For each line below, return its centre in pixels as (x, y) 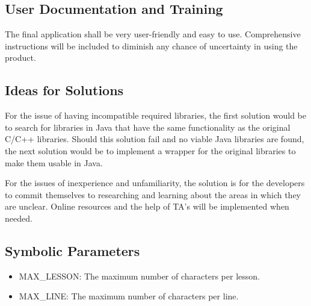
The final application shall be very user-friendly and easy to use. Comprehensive (153, 34)
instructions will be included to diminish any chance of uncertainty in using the (151, 45)
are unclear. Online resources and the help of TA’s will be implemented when (147, 206)
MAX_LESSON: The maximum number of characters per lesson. (139, 276)
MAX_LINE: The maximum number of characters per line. (129, 296)
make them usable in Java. (54, 162)
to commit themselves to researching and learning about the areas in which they (153, 194)
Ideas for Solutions (64, 90)
